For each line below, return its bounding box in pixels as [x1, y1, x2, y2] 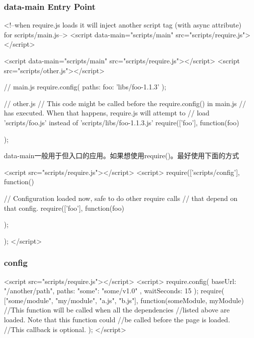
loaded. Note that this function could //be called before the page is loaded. [4, 314, 230, 324]
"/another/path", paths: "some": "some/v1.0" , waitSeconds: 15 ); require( [4, 285, 225, 296]
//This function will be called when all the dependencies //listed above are [4, 305, 230, 315]
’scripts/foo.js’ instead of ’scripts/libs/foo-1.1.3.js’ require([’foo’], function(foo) [4, 117, 239, 127]
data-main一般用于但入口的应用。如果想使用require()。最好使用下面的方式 [4, 150, 239, 161]
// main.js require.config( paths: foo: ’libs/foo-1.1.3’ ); [4, 82, 166, 92]
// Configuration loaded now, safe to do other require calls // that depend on [4, 193, 238, 203]
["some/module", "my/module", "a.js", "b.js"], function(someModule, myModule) [4, 295, 244, 305]
